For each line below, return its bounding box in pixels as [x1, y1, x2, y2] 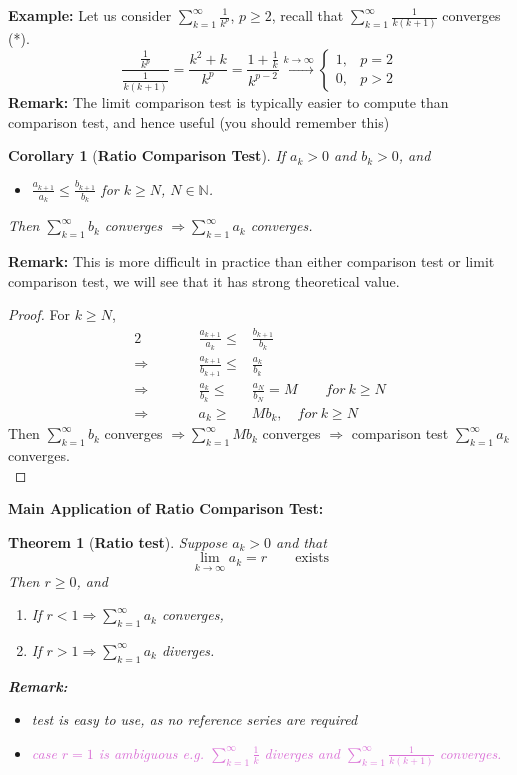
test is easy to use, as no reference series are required [31, 709, 358, 730]
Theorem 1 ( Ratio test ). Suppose [8, 531, 228, 552]
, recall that [271, 5, 344, 25]
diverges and [264, 742, 340, 763]
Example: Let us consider [8, 5, 172, 25]
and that [276, 531, 327, 552]
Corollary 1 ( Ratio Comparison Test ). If [8, 145, 286, 166]
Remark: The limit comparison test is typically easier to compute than [8, 92, 449, 113]
